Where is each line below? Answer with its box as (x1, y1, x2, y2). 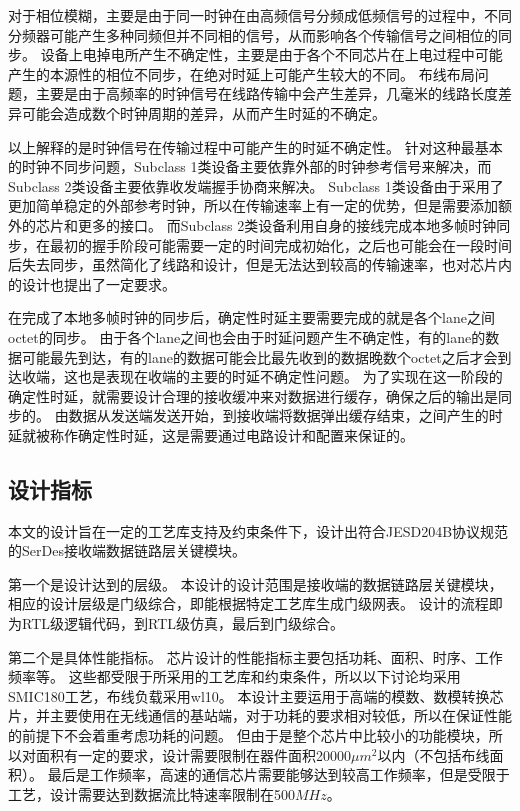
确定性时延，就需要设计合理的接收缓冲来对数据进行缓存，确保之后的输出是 (8, 385, 498, 406)
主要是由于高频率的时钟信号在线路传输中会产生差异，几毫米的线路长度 (35, 83, 498, 104)
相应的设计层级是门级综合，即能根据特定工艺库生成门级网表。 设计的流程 (8, 593, 489, 614)
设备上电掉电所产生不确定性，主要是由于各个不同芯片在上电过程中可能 (40, 44, 503, 65)
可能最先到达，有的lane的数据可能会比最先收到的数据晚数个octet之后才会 (21, 346, 498, 367)
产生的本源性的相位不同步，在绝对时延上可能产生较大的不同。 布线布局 (8, 63, 475, 84)
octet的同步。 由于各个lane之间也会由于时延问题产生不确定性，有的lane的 (8, 326, 486, 347)
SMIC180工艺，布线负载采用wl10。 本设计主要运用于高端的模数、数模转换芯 (8, 685, 504, 706)
